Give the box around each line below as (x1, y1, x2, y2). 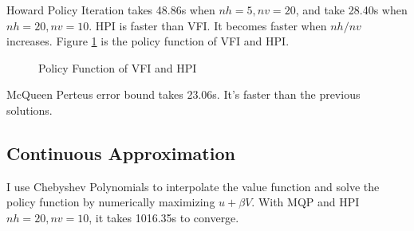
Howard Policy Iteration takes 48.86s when (6, 2, 215, 18)
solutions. (6, 101, 53, 118)
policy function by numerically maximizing (6, 194, 215, 210)
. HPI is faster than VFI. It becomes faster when (89, 17, 327, 33)
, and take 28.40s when (295, 2, 408, 18)
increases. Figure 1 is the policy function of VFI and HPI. (6, 33, 290, 49)
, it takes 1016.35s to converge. (89, 209, 239, 225)
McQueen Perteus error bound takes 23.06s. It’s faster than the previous (6, 86, 361, 103)
